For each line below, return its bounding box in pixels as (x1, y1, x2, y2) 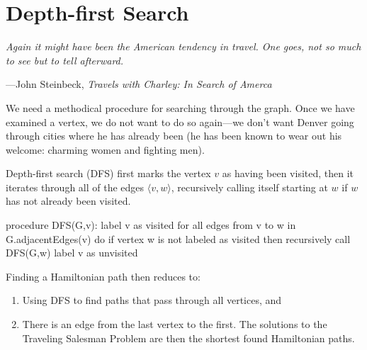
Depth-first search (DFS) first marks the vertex (6, 166, 211, 181)
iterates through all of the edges (6, 179, 145, 194)
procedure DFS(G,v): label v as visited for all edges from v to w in (6, 218, 296, 232)
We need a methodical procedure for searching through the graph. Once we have (6, 100, 355, 115)
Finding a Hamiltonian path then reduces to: (6, 269, 201, 283)
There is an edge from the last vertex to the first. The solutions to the (22, 317, 327, 332)
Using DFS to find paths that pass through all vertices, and (22, 293, 282, 307)
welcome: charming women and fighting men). (6, 142, 205, 157)
